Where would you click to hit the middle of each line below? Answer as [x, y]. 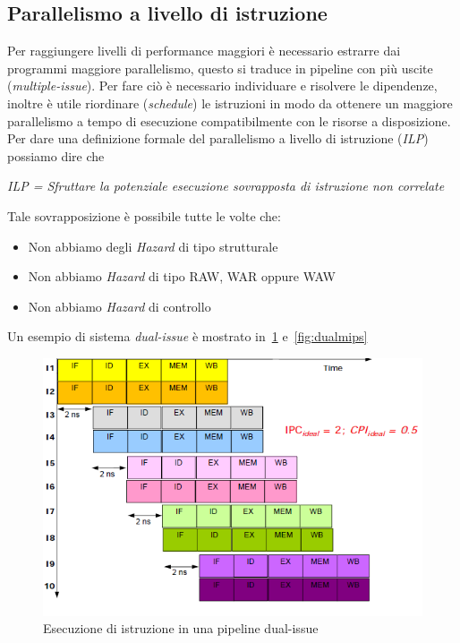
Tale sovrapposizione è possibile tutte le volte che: [144, 215]
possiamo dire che [56, 155]
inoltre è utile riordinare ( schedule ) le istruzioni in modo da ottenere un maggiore [230, 103]
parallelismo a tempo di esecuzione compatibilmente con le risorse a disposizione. [229, 120]
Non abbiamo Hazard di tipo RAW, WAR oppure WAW [182, 276]
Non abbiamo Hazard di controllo [119, 306]
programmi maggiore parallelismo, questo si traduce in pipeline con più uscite [220, 68]
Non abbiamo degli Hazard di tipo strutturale [153, 246]
